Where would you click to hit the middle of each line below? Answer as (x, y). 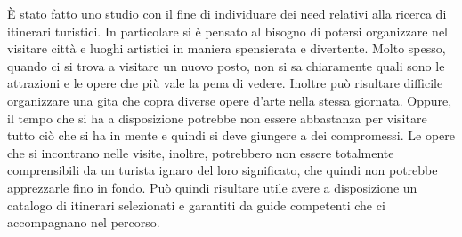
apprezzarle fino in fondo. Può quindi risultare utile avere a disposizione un (212, 187)
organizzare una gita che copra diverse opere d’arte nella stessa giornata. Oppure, (230, 100)
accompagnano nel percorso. (84, 222)
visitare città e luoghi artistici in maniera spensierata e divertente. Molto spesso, (227, 48)
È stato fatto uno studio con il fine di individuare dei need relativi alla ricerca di (227, 13)
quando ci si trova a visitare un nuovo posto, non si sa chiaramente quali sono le (226, 65)
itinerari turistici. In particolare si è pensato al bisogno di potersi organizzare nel (227, 31)
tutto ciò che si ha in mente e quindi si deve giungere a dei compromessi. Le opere (231, 135)
